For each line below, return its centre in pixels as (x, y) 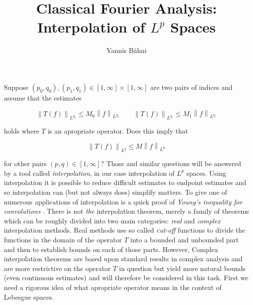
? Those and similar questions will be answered (171, 163)
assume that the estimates (43, 97)
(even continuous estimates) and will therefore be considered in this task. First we (126, 278)
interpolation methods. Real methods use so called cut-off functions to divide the (125, 230)
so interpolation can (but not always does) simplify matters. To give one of (116, 192)
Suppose (16, 87)
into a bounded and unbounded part (184, 239)
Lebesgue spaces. (29, 297)
